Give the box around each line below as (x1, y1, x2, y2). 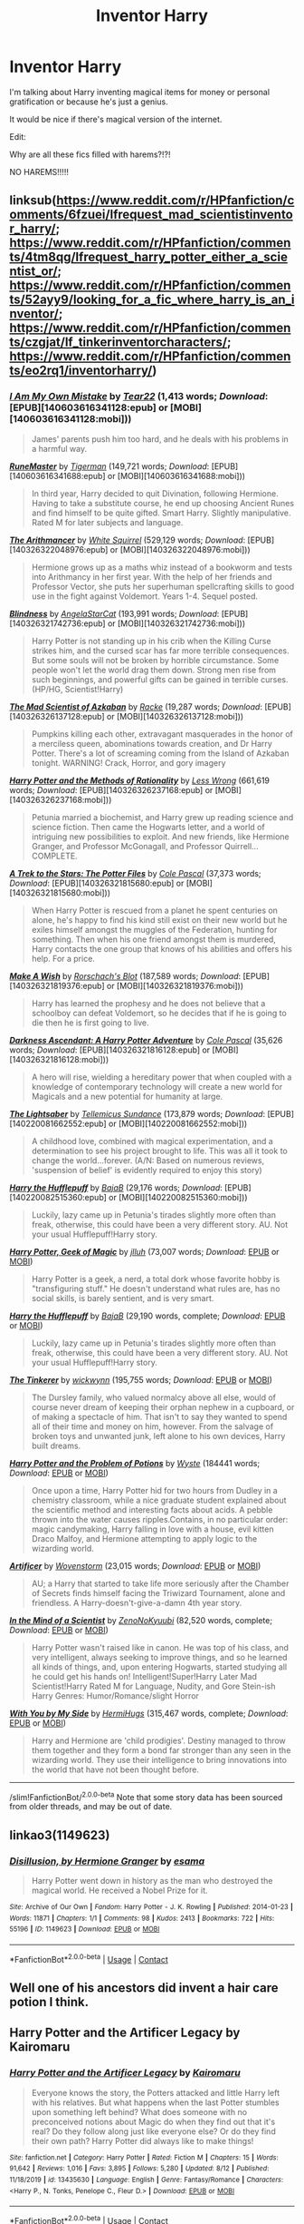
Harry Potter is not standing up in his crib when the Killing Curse (31, 635, 271, 646)
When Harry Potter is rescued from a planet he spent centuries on (31, 905, 279, 916)
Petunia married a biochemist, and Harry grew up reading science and (31, 811, 294, 822)
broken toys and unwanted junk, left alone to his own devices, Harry (31, 1430, 286, 1441)
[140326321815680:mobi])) (9, 887, 111, 898)
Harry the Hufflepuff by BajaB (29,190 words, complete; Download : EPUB (9, 1310, 286, 1321)
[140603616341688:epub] (9, 470, 106, 481)
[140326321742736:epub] (9, 618, 106, 629)
